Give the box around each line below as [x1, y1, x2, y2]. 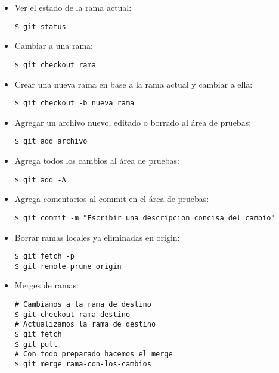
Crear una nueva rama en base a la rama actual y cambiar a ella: [14, 77, 253, 90]
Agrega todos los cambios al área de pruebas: [14, 154, 179, 166]
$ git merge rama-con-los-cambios [14, 359, 151, 368]
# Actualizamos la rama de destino [14, 320, 156, 329]
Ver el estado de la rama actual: [14, 1, 132, 13]
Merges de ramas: [14, 279, 79, 291]
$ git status [14, 22, 66, 31]
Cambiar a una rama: [14, 39, 93, 52]
